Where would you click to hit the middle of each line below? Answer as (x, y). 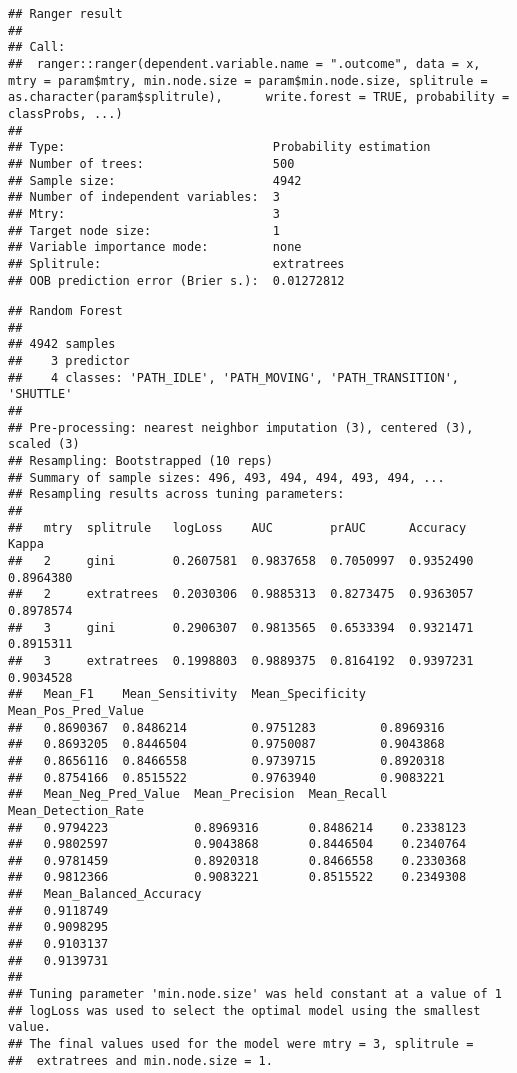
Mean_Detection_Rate (76, 810)
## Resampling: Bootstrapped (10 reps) (140, 461)
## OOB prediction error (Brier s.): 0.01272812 (176, 280)
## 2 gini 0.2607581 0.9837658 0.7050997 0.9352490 (241, 561)
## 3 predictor (69, 361)
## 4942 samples (62, 344)
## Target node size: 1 (144, 230)
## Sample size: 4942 (155, 180)
